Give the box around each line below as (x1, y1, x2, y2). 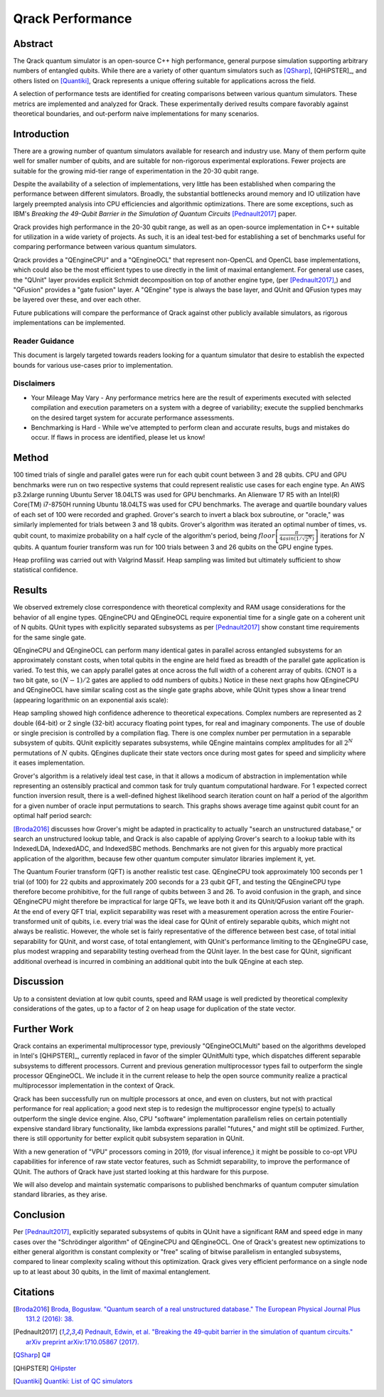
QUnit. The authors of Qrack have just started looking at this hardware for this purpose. (13, 1167, 270, 1176)
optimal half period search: (13, 812, 92, 820)
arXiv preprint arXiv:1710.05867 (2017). (26, 1337, 139, 1346)
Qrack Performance (13, 11, 132, 26)
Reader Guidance (13, 336, 75, 346)
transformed (13, 918, 50, 926)
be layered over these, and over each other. (13, 295, 142, 304)
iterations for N (320, 531, 366, 540)
